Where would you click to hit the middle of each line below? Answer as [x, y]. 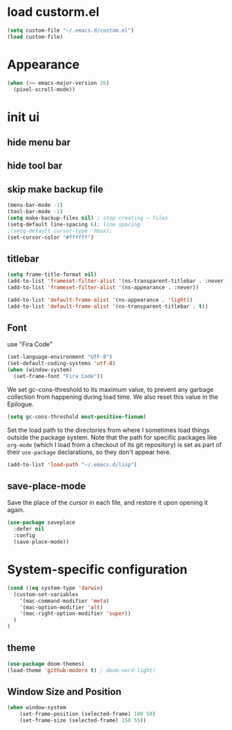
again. [16, 510]
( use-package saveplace [41, 523]
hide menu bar [39, 142]
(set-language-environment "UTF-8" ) [60, 357]
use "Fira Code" [30, 344]
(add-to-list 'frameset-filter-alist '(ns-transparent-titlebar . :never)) [118, 281]
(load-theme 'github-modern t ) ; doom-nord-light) [81, 670]
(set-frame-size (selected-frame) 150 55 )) [83, 721]
